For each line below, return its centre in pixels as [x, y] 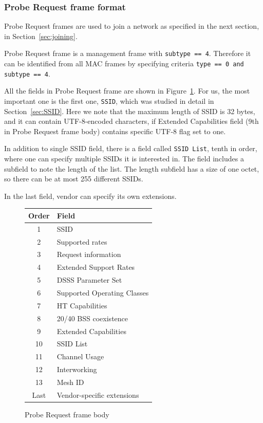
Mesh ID [70, 382]
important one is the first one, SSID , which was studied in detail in [109, 100]
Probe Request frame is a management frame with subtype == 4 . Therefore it [128, 53]
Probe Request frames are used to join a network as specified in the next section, [132, 26]
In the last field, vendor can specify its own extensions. [90, 196]
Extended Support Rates [96, 267]
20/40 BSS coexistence [92, 318]
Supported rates [82, 241]
